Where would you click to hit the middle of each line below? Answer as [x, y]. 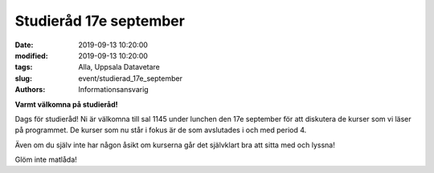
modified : [31, 55]
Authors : [30, 90]
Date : [24, 45]
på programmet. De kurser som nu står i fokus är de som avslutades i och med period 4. [161, 130]
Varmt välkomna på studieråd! [66, 104]
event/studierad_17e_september [130, 78]
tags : [24, 67]
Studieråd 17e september [100, 21]
